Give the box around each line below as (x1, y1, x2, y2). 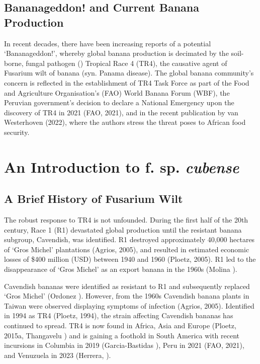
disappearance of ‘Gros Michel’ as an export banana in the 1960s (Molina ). (4, 264, 237, 274)
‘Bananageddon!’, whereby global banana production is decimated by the (4, 48, 229, 58)
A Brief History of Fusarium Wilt (4, 191, 183, 206)
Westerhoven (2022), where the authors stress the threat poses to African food (4, 117, 246, 127)
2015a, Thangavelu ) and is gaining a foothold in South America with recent (4, 330, 240, 340)
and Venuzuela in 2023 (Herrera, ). (4, 349, 111, 360)
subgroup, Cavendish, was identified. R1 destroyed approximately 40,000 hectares (4, 234, 255, 245)
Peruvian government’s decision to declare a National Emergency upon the (4, 97, 234, 108)
